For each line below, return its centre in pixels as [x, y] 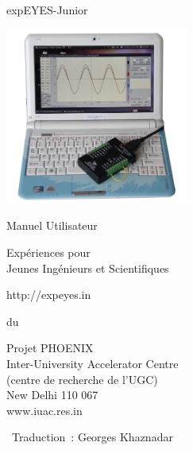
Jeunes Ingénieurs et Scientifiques [88, 268]
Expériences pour [48, 252]
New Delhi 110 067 [52, 395]
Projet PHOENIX [50, 348]
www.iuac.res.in [44, 410]
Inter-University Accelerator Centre [93, 363]
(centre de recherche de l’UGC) [82, 379]
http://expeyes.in [49, 295]
